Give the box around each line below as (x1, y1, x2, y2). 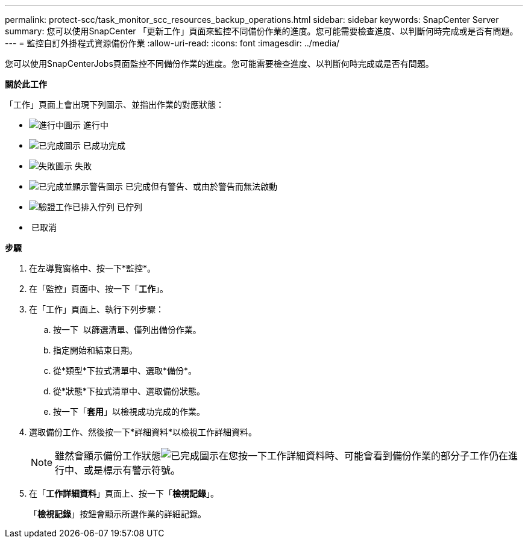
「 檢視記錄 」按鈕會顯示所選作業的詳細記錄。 (29, 509, 206, 519)
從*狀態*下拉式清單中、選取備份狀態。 (53, 386, 206, 396)
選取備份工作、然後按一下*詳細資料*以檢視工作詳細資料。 (29, 427, 257, 437)
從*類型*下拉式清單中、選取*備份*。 (53, 365, 197, 376)
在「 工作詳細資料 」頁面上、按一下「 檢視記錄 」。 (29, 488, 219, 498)
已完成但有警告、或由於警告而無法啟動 (125, 181, 277, 191)
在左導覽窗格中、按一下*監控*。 (29, 263, 156, 273)
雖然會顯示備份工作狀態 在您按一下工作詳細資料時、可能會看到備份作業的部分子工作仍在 (55, 450, 509, 462)
